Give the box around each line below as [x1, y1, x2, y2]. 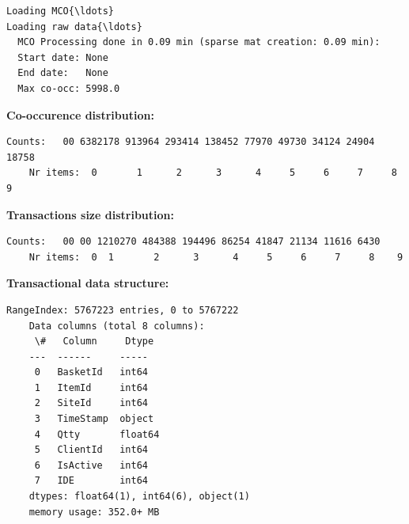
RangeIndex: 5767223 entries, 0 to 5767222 [6, 304, 239, 316]
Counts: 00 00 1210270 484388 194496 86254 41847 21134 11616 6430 [6, 236, 381, 248]
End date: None [17, 67, 108, 79]
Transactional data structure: [6, 275, 169, 291]
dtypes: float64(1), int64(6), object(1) [28, 491, 250, 503]
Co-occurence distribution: [6, 106, 154, 123]
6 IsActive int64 [34, 459, 148, 471]
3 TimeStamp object [34, 413, 154, 425]
